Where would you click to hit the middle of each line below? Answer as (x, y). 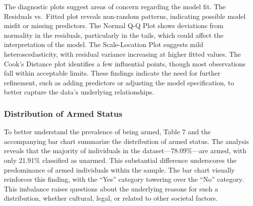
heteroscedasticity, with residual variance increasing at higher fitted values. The (123, 54)
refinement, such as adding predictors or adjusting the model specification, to (119, 82)
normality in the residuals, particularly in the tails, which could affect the (114, 35)
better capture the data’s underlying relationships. (79, 92)
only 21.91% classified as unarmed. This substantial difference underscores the (120, 160)
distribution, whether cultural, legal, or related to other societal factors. (111, 198)
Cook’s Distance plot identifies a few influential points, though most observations (125, 63)
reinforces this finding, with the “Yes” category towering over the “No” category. (124, 179)
